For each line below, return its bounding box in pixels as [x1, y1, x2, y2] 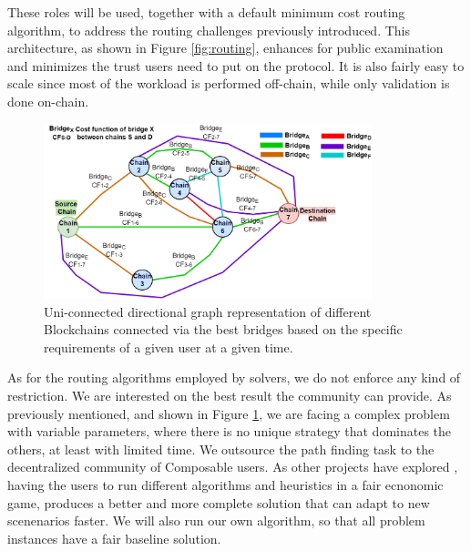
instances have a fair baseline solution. [7, 528, 221, 547]
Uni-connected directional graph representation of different [44, 301, 372, 321]
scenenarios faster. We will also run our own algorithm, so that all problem [7, 511, 425, 530]
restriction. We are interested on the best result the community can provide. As [7, 386, 452, 405]
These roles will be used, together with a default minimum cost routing [7, 3, 405, 21]
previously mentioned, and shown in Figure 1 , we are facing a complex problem [7, 403, 450, 423]
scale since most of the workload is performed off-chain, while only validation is [7, 74, 450, 93]
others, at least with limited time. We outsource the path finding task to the [7, 439, 435, 458]
